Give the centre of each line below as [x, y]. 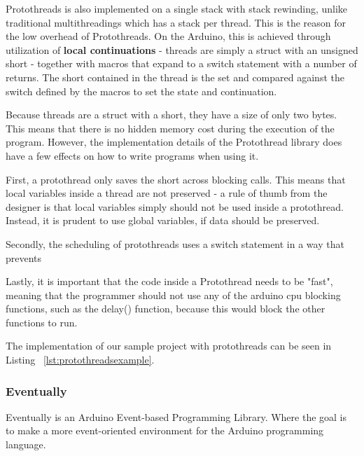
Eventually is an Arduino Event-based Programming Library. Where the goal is [176, 416]
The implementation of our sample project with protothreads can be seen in [169, 346]
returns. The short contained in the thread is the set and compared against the [175, 77]
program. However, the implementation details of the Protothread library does [174, 142]
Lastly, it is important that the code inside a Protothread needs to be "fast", [169, 281]
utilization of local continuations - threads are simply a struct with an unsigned [182, 49]
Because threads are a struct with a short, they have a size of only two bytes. [171, 115]
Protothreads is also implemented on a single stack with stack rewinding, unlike [177, 8]
